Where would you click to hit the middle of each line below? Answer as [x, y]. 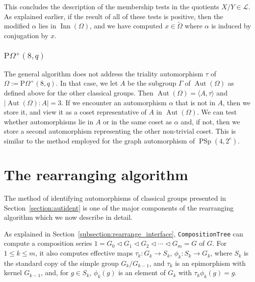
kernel [13, 272]
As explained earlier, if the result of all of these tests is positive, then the [114, 16]
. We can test [217, 112]
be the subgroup [152, 83]
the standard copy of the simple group [61, 263]
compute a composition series [48, 243]
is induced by [231, 26]
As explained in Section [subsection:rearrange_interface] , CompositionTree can [124, 233]
